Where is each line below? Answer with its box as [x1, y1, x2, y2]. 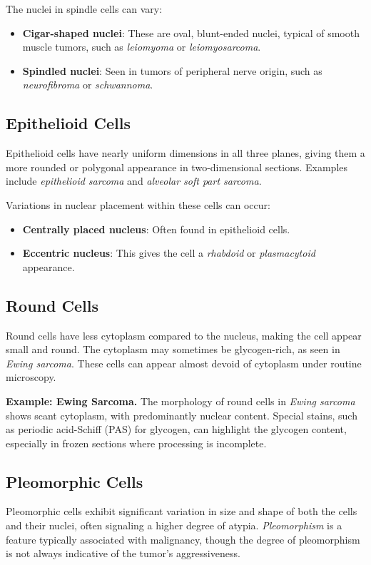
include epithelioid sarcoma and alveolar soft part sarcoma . [6, 173, 262, 188]
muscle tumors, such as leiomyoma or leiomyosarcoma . [22, 39, 261, 54]
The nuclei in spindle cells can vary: [6, 1, 163, 16]
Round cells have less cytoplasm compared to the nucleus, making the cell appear [6, 327, 362, 342]
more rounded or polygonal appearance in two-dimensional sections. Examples [6, 159, 348, 174]
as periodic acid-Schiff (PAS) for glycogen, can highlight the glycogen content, [6, 422, 347, 437]
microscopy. [6, 370, 56, 385]
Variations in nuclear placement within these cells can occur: [6, 197, 270, 212]
